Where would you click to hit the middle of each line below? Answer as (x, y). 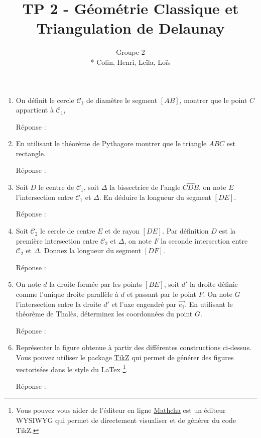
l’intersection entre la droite (58, 304)
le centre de (56, 187)
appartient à (35, 110)
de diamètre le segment (122, 100)
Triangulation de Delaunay (130, 28)
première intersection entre (57, 240)
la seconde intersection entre (204, 240)
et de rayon (122, 231)
